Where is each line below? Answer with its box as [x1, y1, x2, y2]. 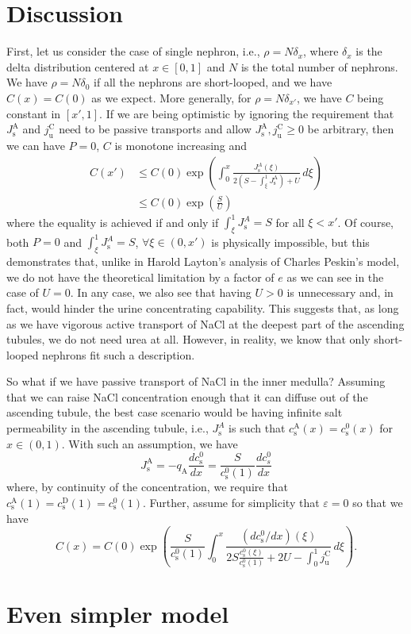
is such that [229, 420, 286, 436]
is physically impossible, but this [211, 233, 370, 250]
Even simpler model [6, 597, 229, 630]
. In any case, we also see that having [70, 284, 252, 301]
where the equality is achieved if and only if [6, 213, 219, 230]
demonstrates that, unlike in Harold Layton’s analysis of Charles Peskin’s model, [6, 253, 400, 270]
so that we [352, 494, 403, 510]
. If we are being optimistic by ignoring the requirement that [99, 105, 394, 121]
